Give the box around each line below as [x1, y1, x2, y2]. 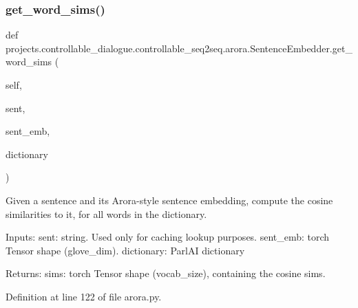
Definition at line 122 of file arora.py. [6, 289, 162, 303]
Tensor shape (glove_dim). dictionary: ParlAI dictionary [6, 243, 245, 257]
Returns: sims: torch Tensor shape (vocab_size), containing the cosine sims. [6, 266, 326, 280]
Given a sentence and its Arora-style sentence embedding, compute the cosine [6, 192, 333, 207]
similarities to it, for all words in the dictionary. [6, 206, 207, 221]
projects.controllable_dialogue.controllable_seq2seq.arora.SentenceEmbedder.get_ [6, 41, 352, 55]
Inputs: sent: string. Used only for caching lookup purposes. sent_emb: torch [6, 230, 330, 244]
